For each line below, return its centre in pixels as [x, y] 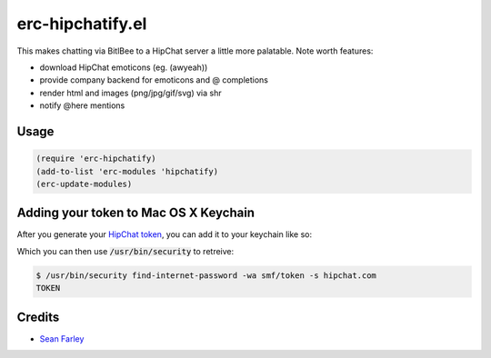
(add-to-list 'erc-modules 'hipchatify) [127, 171]
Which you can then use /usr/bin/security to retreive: [125, 251]
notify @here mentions [82, 105]
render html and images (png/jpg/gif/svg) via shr [130, 93]
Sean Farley [62, 338]
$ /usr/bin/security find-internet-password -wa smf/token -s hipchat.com [206, 275]
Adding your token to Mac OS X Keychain [135, 213]
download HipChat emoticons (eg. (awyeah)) [124, 67]
